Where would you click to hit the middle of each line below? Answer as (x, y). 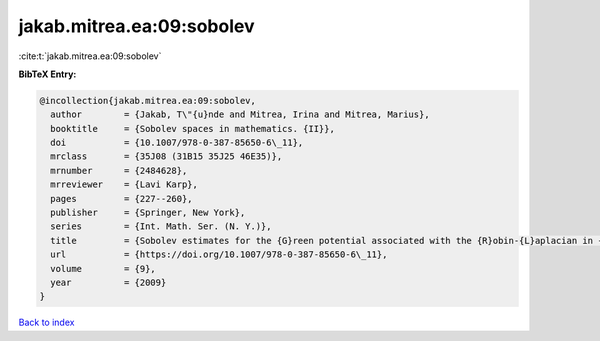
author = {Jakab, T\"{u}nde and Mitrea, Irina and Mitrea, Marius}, (240, 114)
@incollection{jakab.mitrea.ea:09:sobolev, (148, 100)
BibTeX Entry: (47, 74)
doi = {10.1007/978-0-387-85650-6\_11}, (177, 143)
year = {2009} (108, 282)
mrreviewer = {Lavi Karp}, (124, 184)
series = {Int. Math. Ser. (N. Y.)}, (161, 226)
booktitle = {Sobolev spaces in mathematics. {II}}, (192, 128)
